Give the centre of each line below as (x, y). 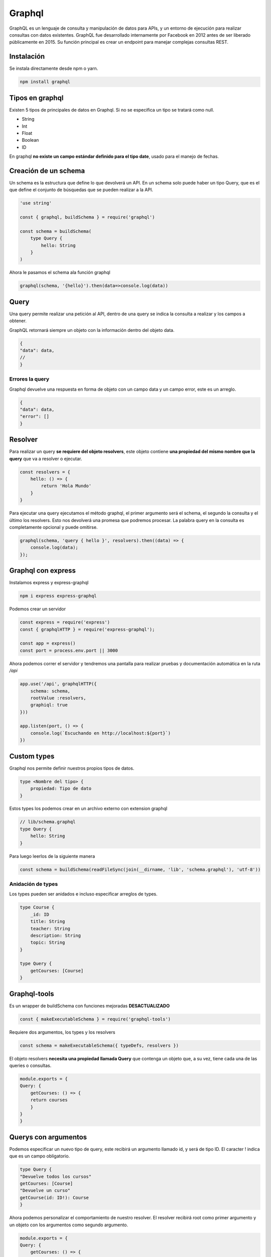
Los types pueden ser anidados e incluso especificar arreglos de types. (83, 894)
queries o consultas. (30, 1065)
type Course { (37, 907)
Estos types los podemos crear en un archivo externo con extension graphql (88, 809)
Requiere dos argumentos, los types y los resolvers (62, 1032)
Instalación (27, 57)
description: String (56, 935)
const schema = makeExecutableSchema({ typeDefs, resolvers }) (99, 1045)
